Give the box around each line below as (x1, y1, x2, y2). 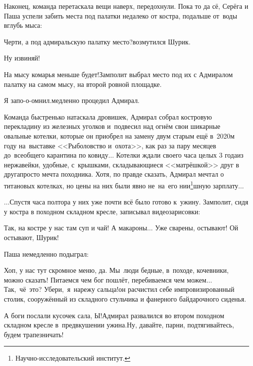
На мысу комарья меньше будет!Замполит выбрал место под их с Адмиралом (4, 69, 233, 79)
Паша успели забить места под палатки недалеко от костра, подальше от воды (4, 10, 237, 20)
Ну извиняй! (4, 53, 40, 63)
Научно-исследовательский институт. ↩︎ (15, 353, 130, 363)
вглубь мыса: (4, 20, 42, 30)
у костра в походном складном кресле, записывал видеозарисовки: (4, 206, 200, 216)
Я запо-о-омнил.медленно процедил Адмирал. (4, 95, 140, 105)
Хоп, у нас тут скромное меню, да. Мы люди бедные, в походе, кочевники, (4, 265, 229, 275)
